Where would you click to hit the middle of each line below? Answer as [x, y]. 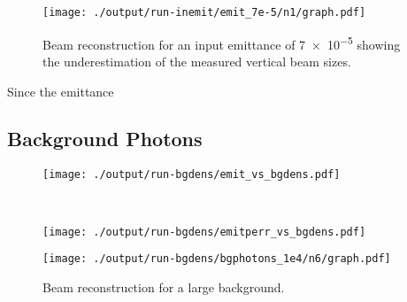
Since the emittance [61, 91]
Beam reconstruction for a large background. [164, 287]
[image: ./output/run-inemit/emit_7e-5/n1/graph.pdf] [204, 12]
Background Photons [105, 139]
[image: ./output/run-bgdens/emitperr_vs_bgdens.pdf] [204, 232]
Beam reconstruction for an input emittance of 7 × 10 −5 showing [222, 43]
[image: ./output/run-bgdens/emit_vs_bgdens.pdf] [192, 175]
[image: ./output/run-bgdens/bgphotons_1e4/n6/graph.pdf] [217, 259]
